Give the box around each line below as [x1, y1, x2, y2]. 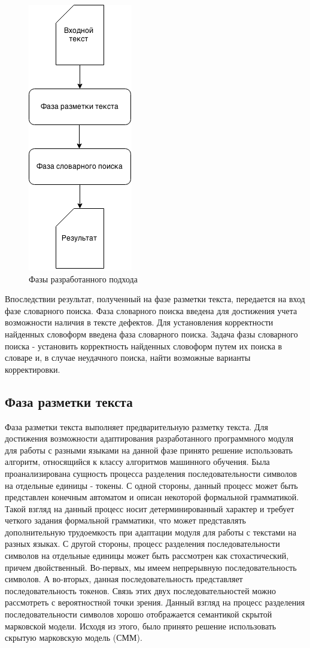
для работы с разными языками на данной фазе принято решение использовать [5, 443, 293, 456]
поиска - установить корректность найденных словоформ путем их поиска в [5, 339, 282, 352]
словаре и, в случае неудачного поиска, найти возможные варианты [5, 351, 251, 364]
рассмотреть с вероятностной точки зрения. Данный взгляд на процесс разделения [5, 596, 305, 609]
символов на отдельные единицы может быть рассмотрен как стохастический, [5, 549, 289, 562]
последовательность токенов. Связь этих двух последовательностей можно [5, 584, 276, 597]
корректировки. [5, 363, 60, 375]
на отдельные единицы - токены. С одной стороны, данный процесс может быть [5, 479, 298, 491]
